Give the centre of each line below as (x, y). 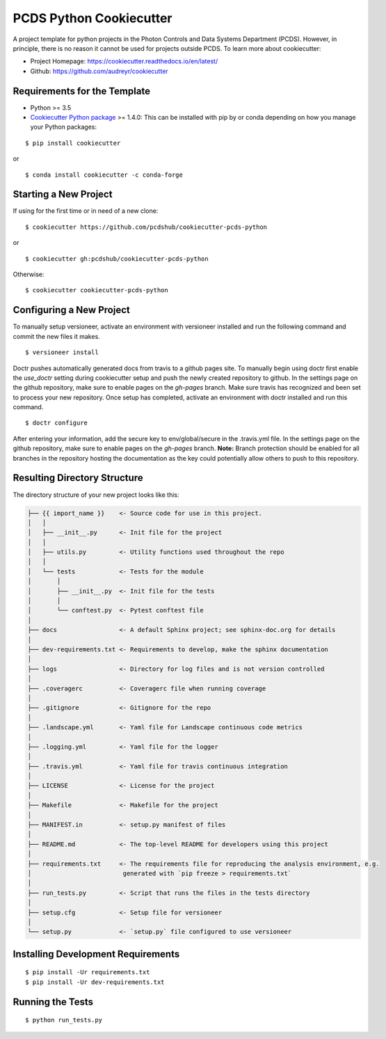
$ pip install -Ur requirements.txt (88, 972)
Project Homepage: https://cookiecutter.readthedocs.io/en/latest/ (124, 61)
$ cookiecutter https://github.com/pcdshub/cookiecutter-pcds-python (146, 227)
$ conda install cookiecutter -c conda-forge (104, 175)
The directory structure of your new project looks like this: (96, 495)
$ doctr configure (57, 423)
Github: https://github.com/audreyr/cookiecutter (99, 71)
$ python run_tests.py (64, 1020)
